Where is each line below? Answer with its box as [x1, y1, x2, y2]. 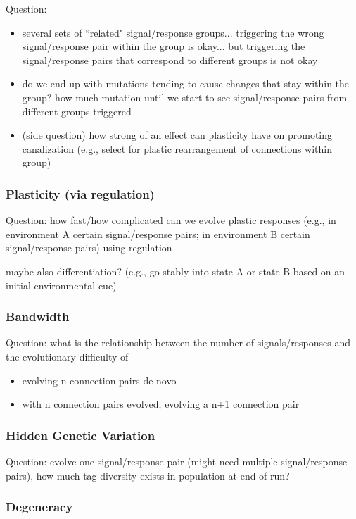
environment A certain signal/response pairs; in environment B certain [6, 226, 310, 241]
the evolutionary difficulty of [6, 349, 129, 363]
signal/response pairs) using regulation [6, 240, 172, 255]
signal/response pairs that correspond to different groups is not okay [22, 52, 318, 67]
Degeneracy [6, 498, 73, 515]
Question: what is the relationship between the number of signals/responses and [6, 335, 350, 350]
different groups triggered [22, 104, 132, 118]
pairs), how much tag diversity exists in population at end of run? [6, 468, 290, 482]
